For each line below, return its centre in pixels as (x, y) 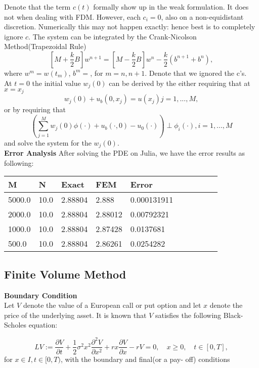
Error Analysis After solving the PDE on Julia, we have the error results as (125, 153)
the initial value (56, 83)
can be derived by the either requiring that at (180, 83)
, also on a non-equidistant (202, 16)
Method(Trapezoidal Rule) (45, 46)
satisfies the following (188, 315)
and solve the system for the (48, 142)
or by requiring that (35, 109)
